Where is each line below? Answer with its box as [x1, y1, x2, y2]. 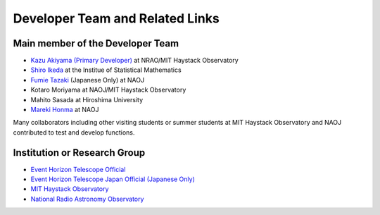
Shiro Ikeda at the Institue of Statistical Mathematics [30, 66, 182, 74]
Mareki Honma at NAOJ [30, 106, 99, 114]
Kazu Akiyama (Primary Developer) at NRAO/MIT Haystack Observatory [30, 56, 239, 65]
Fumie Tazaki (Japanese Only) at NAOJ [30, 75, 144, 84]
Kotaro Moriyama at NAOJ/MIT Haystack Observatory [30, 85, 186, 94]
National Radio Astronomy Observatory [30, 195, 144, 203]
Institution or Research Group [13, 147, 146, 159]
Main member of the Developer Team [13, 37, 179, 49]
